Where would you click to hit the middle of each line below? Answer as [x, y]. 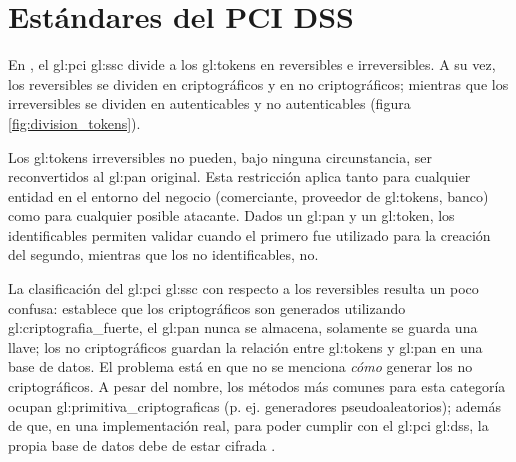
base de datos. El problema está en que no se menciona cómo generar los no [240, 366]
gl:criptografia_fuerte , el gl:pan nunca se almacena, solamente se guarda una [243, 327]
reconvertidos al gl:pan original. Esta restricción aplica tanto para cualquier [239, 176]
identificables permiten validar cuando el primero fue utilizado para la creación [249, 234]
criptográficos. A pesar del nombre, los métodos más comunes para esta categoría [257, 386]
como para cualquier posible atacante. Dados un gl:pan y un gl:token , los [231, 215]
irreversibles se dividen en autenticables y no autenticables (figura [209, 103]
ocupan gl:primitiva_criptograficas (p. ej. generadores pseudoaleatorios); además [254, 405]
